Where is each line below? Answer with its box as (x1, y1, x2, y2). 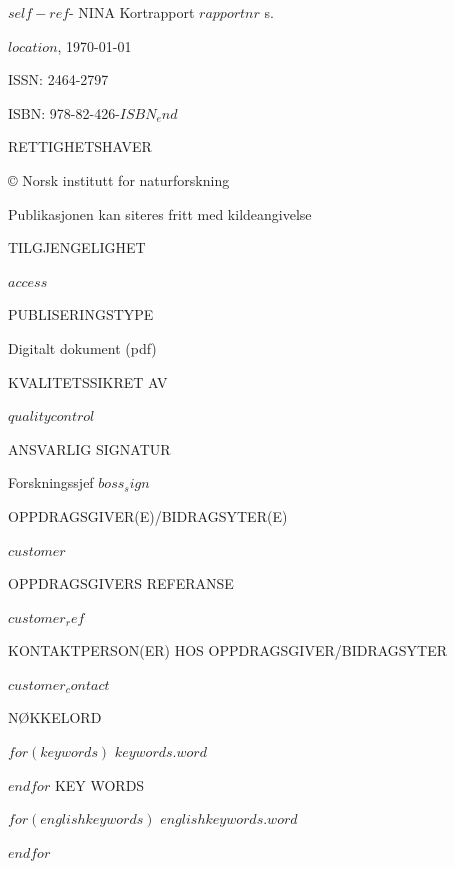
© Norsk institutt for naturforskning (8, 169, 230, 190)
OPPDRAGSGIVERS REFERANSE (8, 573, 234, 594)
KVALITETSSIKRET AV (8, 371, 168, 392)
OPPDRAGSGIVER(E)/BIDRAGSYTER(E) (8, 505, 288, 526)
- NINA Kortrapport (69, 2, 195, 22)
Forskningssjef (8, 472, 94, 493)
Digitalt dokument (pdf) (8, 337, 157, 358)
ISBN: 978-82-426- (8, 102, 120, 123)
